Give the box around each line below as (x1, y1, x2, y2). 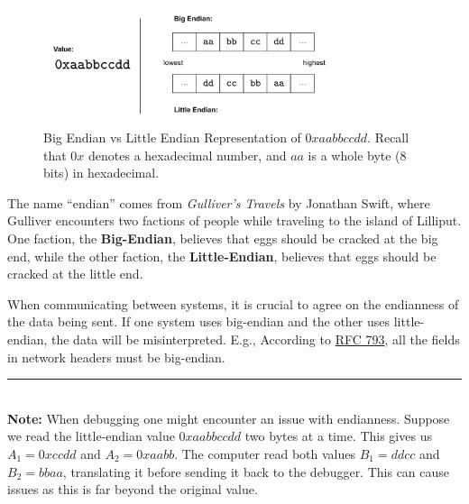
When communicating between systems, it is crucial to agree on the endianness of (7, 294, 459, 313)
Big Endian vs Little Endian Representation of (43, 128, 301, 147)
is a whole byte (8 (308, 145, 407, 164)
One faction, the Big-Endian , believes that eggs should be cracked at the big (7, 229, 438, 248)
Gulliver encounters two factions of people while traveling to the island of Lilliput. (7, 211, 462, 230)
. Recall (367, 128, 409, 147)
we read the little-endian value (7, 426, 175, 445)
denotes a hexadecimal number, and (88, 145, 287, 164)
